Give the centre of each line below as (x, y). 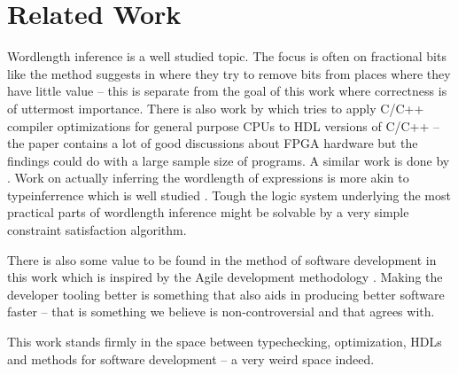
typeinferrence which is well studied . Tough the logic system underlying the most (229, 195)
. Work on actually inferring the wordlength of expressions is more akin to (208, 178)
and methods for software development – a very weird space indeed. (191, 358)
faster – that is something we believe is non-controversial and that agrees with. (221, 312)
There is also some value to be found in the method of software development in (222, 259)
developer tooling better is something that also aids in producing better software (226, 294)
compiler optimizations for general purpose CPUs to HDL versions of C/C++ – (224, 125)
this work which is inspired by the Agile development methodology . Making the (225, 277)
